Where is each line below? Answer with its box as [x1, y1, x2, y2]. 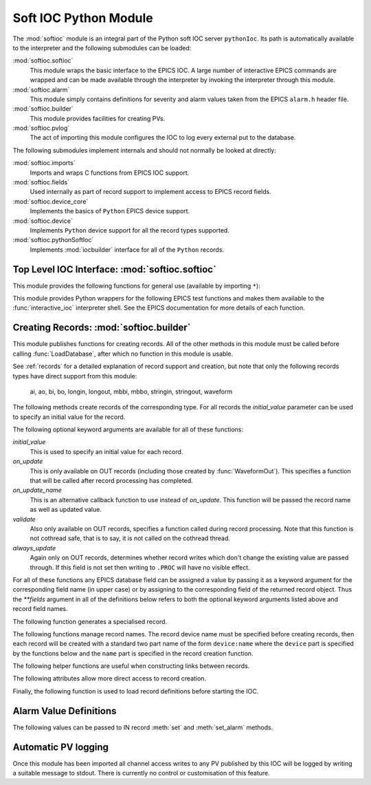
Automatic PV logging [12, 741, 109, 753]
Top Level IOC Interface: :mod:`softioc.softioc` [12, 264, 216, 275]
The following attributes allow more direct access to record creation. [12, 674, 206, 682]
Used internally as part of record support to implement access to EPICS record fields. [30, 188, 271, 196]
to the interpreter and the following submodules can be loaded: [12, 43, 192, 52]
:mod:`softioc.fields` [12, 178, 70, 186]
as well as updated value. [30, 506, 102, 514]
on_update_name [12, 486, 62, 495]
